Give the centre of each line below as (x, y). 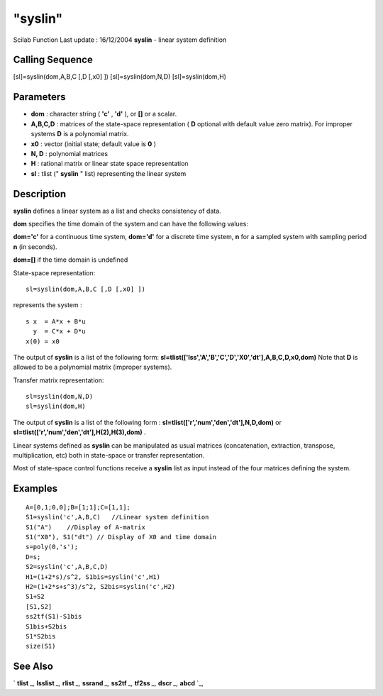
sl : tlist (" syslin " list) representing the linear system (109, 173)
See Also (33, 667)
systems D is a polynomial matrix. (80, 134)
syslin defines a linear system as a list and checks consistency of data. (117, 211)
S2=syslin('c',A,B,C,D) (67, 567)
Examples (35, 488)
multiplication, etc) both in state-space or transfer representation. (109, 455)
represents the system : (48, 305)
